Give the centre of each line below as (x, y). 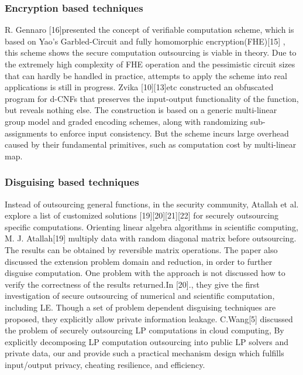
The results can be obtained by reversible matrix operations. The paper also (141, 249)
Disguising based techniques (72, 182)
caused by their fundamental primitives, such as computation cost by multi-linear (151, 144)
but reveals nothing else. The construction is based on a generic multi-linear (141, 110)
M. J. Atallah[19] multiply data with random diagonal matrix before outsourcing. (151, 238)
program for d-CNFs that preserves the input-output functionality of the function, (152, 98)
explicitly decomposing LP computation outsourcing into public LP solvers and (147, 341)
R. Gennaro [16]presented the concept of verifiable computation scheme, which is (149, 30)
